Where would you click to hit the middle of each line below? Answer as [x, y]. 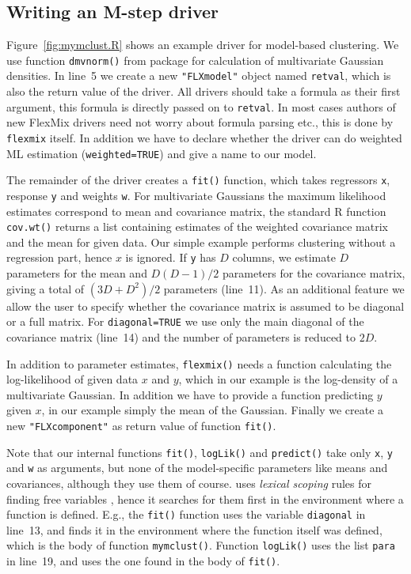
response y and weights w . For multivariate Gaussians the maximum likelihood [196, 195]
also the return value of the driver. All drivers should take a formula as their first [204, 91]
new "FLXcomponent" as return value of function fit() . [141, 425]
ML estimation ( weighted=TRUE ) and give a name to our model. [162, 153]
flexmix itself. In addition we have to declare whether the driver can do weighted [204, 137]
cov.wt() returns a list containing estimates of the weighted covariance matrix [197, 227]
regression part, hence [59, 257]
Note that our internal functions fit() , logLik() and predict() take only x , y [200, 452]
